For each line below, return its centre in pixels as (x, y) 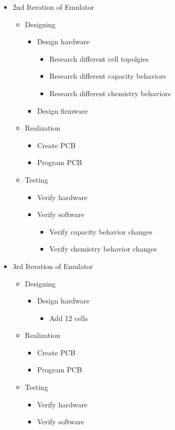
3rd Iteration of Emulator (53, 266)
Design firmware (63, 110)
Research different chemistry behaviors (110, 93)
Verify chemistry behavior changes (103, 249)
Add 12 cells (69, 318)
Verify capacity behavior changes (101, 231)
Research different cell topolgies (99, 58)
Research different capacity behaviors (108, 76)
